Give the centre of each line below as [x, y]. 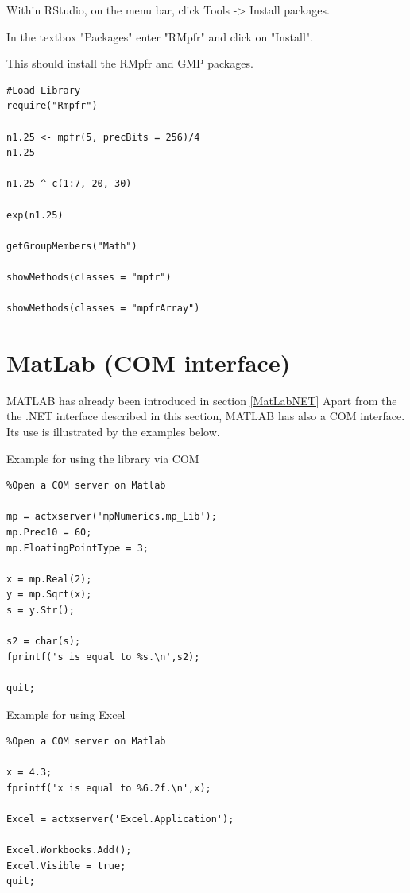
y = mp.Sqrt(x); [49, 595]
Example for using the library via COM [103, 458]
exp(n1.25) [35, 215]
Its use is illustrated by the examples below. [113, 431]
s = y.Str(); [41, 610]
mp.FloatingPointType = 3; [77, 548]
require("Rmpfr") [52, 106]
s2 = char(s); [44, 642]
